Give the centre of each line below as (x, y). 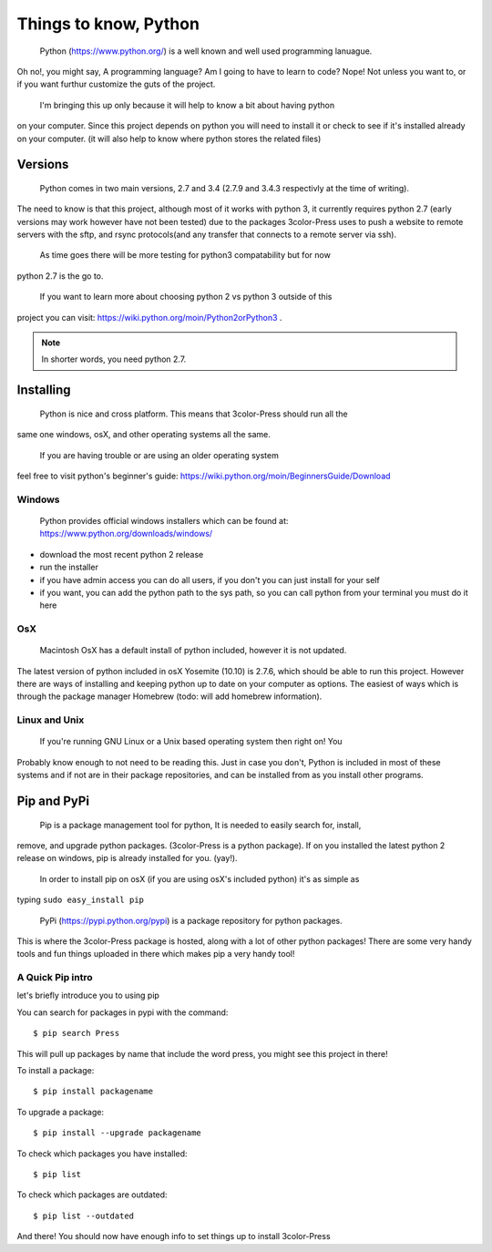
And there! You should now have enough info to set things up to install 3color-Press (174, 1237)
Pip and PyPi (53, 800)
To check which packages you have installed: (102, 1154)
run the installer (69, 567)
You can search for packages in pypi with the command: (123, 1012)
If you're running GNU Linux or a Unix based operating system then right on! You (191, 742)
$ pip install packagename (93, 1092)
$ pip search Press (77, 1033)
